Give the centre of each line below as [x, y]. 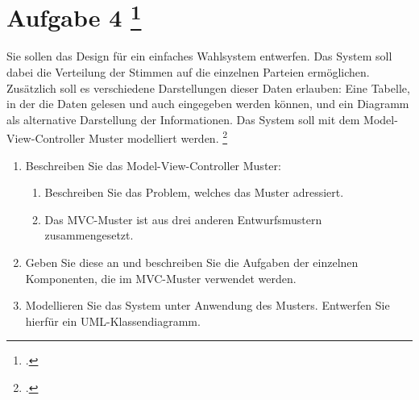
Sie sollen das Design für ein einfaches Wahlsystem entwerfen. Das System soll [199, 56]
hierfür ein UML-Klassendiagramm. [113, 321]
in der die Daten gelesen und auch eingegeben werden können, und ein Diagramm [208, 104]
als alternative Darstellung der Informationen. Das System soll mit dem [183, 119]
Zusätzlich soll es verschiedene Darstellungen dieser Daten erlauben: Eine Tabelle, [208, 87]
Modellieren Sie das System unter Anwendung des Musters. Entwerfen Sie [207, 305]
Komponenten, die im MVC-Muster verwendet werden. [161, 278]
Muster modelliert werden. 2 [158, 137]
